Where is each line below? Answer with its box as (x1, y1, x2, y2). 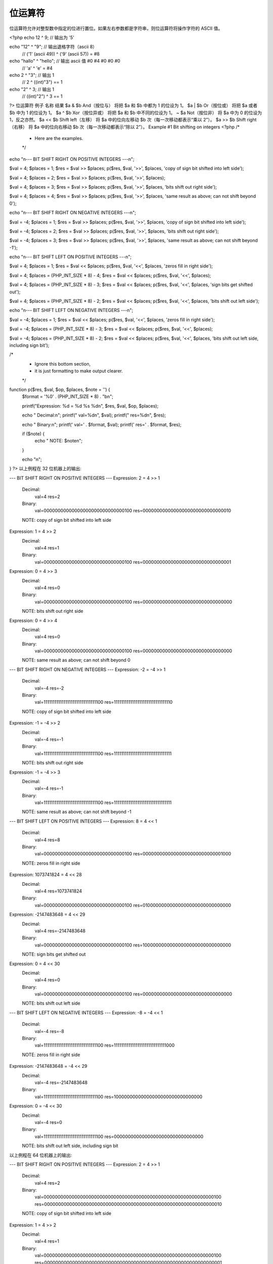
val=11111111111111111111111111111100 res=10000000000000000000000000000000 (34, 1094, 203, 1100)
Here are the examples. (34, 136, 83, 142)
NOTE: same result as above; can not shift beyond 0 (22, 657, 131, 663)
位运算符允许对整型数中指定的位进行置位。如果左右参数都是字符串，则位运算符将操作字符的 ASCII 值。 (9, 25, 223, 31)
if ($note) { (22, 430, 45, 437)
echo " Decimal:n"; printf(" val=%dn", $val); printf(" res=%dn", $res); (22, 412, 166, 418)
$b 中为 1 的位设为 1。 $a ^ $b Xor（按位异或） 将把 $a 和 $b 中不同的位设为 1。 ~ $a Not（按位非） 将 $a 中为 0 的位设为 (9, 109, 262, 116)
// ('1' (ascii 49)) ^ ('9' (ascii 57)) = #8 (22, 51, 100, 57)
